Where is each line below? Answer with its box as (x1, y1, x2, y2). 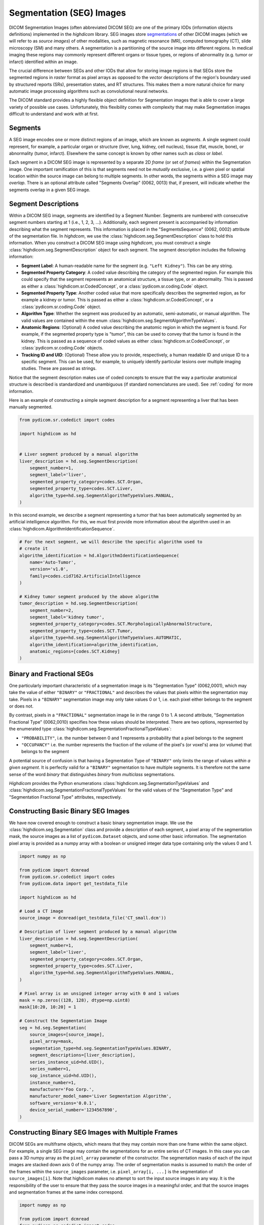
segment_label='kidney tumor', (29, 614, 105, 620)
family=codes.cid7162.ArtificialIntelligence (29, 573, 141, 579)
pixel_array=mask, (29, 1039, 74, 1044)
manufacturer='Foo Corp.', (29, 1087, 95, 1092)
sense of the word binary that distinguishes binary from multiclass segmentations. (9, 771, 176, 777)
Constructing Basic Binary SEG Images (9, 807, 130, 815)
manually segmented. (9, 404, 53, 410)
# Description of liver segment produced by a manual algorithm (19, 929, 177, 934)
